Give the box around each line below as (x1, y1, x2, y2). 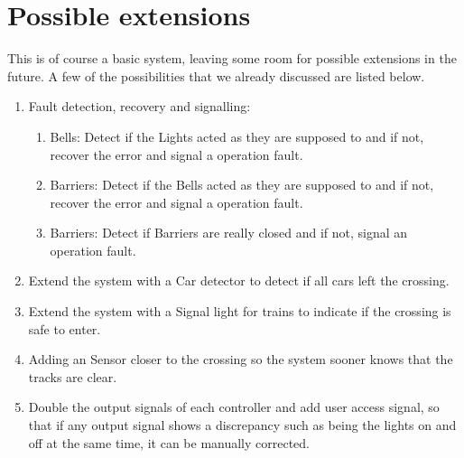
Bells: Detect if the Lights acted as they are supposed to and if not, (50, 126, 424, 145)
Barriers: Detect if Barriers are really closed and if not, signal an (50, 223, 408, 242)
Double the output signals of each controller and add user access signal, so (28, 397, 440, 416)
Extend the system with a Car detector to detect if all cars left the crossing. (28, 271, 450, 290)
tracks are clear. (28, 367, 117, 386)
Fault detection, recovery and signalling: (28, 97, 251, 116)
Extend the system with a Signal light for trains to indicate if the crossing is (28, 302, 451, 321)
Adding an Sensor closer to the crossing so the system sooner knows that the (28, 350, 453, 369)
